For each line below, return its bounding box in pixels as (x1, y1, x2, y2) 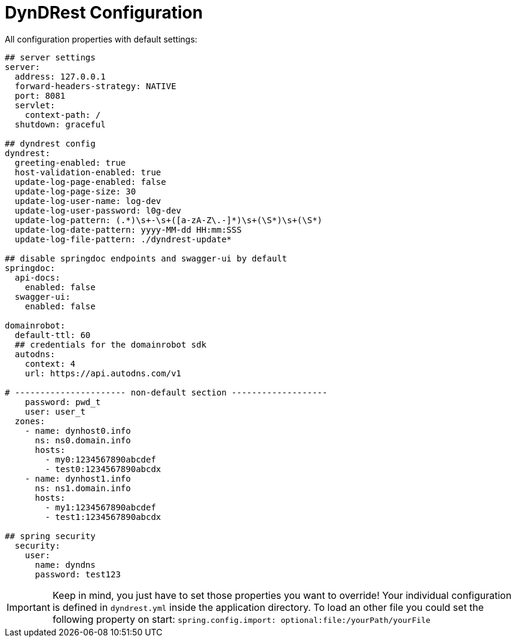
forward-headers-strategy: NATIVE (14, 81, 176, 91)
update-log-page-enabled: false (14, 177, 166, 187)
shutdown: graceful (14, 119, 106, 129)
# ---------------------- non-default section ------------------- (5, 387, 328, 397)
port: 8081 (14, 90, 66, 101)
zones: (14, 416, 45, 426)
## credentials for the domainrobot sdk (14, 339, 207, 349)
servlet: (14, 100, 56, 110)
